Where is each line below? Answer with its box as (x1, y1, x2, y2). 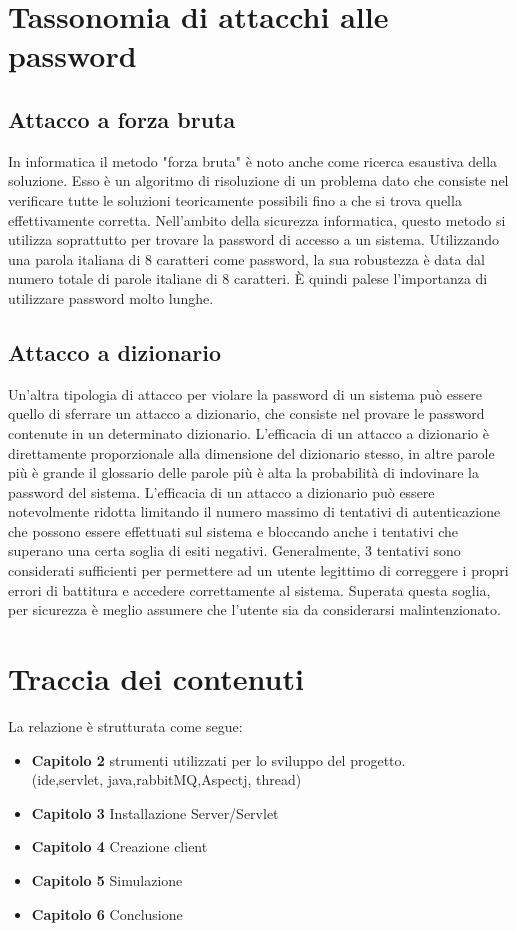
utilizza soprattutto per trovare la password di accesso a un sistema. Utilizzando (8, 229, 500, 250)
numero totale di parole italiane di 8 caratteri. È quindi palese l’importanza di (8, 268, 488, 289)
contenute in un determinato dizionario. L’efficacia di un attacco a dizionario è (8, 422, 489, 443)
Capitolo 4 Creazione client (31, 836, 208, 857)
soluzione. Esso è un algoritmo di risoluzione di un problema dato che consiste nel (8, 170, 509, 191)
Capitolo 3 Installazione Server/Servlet (31, 802, 279, 823)
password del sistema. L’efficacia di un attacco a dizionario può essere (8, 481, 435, 502)
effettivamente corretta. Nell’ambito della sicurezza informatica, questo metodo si (8, 209, 506, 230)
